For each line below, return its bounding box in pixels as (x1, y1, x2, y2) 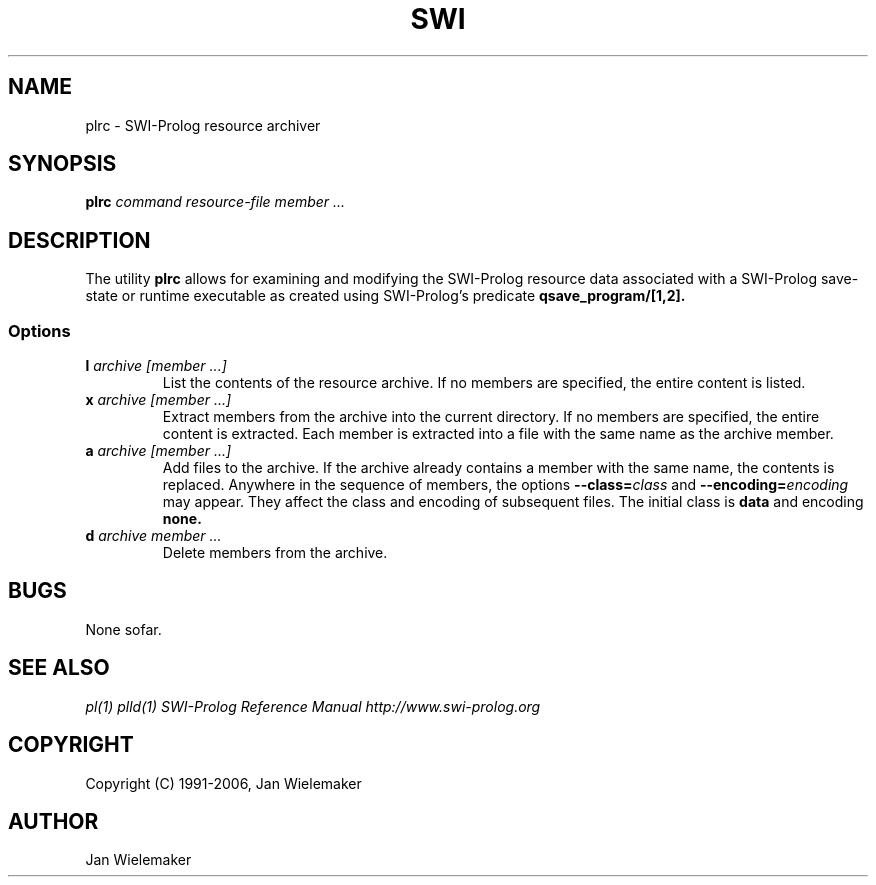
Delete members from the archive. (162, 544, 388, 562)
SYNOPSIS (8, 151, 117, 177)
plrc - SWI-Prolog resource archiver (85, 116, 321, 134)
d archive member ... (85, 527, 222, 545)
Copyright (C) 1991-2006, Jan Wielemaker (85, 774, 362, 792)
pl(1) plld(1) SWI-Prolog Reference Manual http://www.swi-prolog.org (85, 697, 541, 715)
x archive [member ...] (85, 391, 232, 409)
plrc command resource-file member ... (85, 193, 346, 211)
